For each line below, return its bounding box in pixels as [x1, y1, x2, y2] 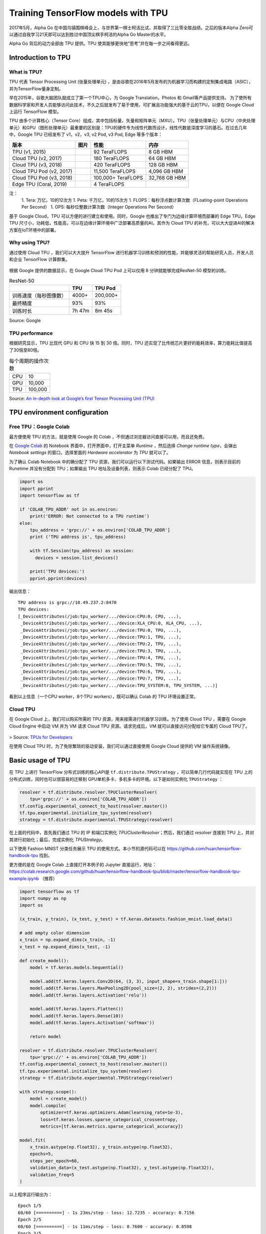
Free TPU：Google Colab [9, 424, 70, 430]
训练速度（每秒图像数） [12, 292, 66, 299]
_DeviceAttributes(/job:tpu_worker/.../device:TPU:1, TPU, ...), [20, 634, 182, 640]
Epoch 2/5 [18, 1217, 41, 1223]
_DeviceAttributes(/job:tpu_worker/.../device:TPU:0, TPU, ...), [20, 627, 182, 633]
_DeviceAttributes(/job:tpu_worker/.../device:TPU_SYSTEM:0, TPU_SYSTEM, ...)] [20, 683, 218, 688]
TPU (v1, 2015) [12, 148, 46, 155]
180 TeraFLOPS [94, 154, 130, 161]
